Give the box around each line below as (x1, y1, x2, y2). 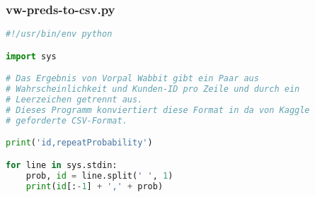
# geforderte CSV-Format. (6, 115, 127, 126)
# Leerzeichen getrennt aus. (6, 95, 143, 105)
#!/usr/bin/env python (6, 29, 113, 40)
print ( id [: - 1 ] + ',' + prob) (25, 181, 164, 191)
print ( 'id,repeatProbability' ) (6, 138, 153, 148)
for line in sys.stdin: (6, 160, 118, 170)
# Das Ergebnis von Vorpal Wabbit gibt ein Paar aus (6, 73, 259, 84)
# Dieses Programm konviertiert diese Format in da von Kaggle (6, 105, 310, 115)
